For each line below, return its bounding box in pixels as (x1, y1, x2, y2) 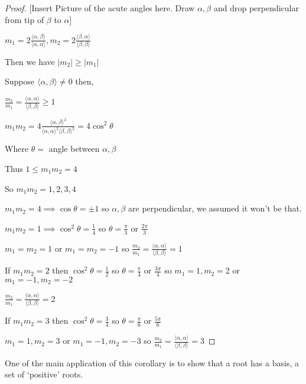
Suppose (5, 75, 35, 87)
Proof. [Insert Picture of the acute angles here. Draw (5, 2, 195, 14)
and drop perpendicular (213, 2, 299, 14)
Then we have (5, 55, 55, 67)
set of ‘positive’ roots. (5, 368, 83, 380)
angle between (48, 142, 100, 155)
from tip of (5, 13, 44, 25)
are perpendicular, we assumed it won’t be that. (128, 202, 302, 214)
